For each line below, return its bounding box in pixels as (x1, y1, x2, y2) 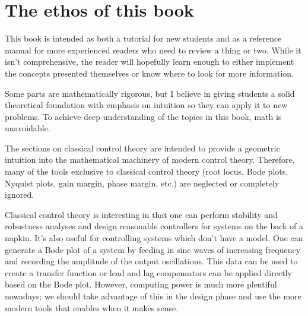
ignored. (5, 188, 34, 201)
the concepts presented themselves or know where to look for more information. (5, 67, 294, 79)
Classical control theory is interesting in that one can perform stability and (5, 208, 278, 220)
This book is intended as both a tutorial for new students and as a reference (5, 32, 282, 45)
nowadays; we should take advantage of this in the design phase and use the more (5, 290, 301, 302)
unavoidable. (5, 122, 50, 134)
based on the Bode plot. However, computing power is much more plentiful (5, 278, 277, 290)
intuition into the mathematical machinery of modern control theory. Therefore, (5, 153, 295, 166)
